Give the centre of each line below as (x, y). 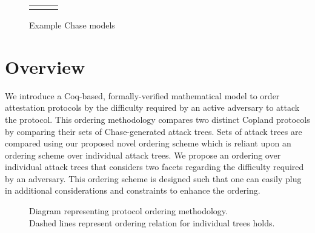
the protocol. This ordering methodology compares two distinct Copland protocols (157, 119)
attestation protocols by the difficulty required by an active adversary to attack (152, 107)
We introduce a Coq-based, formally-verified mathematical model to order (142, 95)
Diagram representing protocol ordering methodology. (128, 211)
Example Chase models (72, 25)
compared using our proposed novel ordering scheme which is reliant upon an (148, 143)
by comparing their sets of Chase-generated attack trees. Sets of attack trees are (154, 131)
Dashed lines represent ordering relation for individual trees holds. (152, 222)
